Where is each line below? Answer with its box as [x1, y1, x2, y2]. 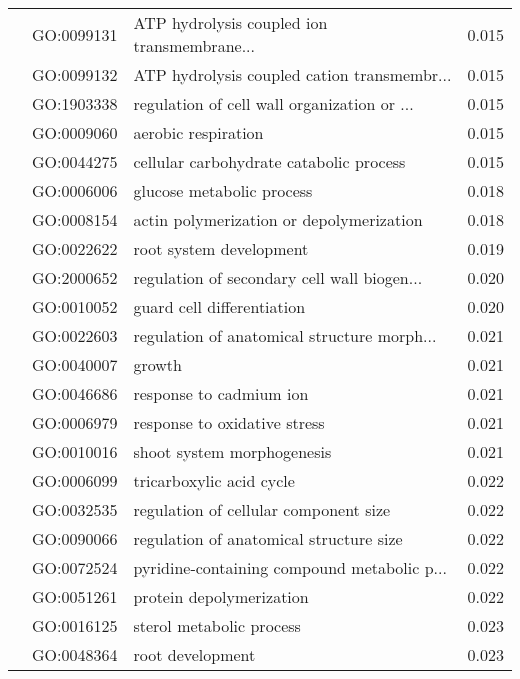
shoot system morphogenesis [133, 440, 332, 463]
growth [133, 353, 182, 376]
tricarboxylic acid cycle [133, 469, 295, 492]
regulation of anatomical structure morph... [133, 324, 437, 347]
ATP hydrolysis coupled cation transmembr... [133, 63, 452, 86]
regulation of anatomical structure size [133, 527, 403, 550]
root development [133, 643, 256, 666]
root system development [133, 237, 309, 260]
